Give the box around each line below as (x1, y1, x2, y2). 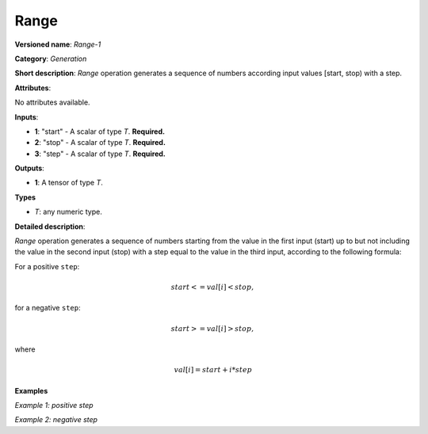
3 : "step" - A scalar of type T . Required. (34, 149, 166, 158)
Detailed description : (14, 222, 86, 231)
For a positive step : (14, 261, 80, 271)
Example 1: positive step (14, 400, 94, 409)
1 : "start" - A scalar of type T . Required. (34, 127, 166, 136)
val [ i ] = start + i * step (174, 365, 253, 375)
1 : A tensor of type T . (34, 178, 103, 188)
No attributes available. (14, 97, 90, 107)
